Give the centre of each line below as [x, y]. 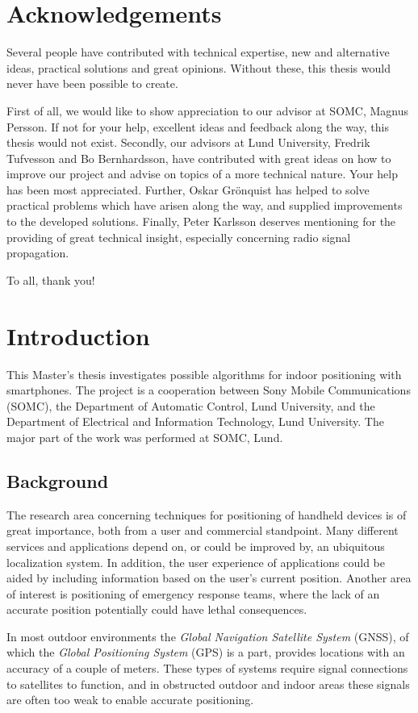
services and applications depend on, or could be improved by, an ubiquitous [196, 546]
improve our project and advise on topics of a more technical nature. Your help [202, 174]
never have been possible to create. [92, 83]
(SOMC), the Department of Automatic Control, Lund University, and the [191, 405]
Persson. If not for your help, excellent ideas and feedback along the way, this [198, 126]
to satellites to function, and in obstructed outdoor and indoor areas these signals [208, 684]
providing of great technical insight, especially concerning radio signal [179, 237]
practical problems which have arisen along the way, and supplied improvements [205, 205]
